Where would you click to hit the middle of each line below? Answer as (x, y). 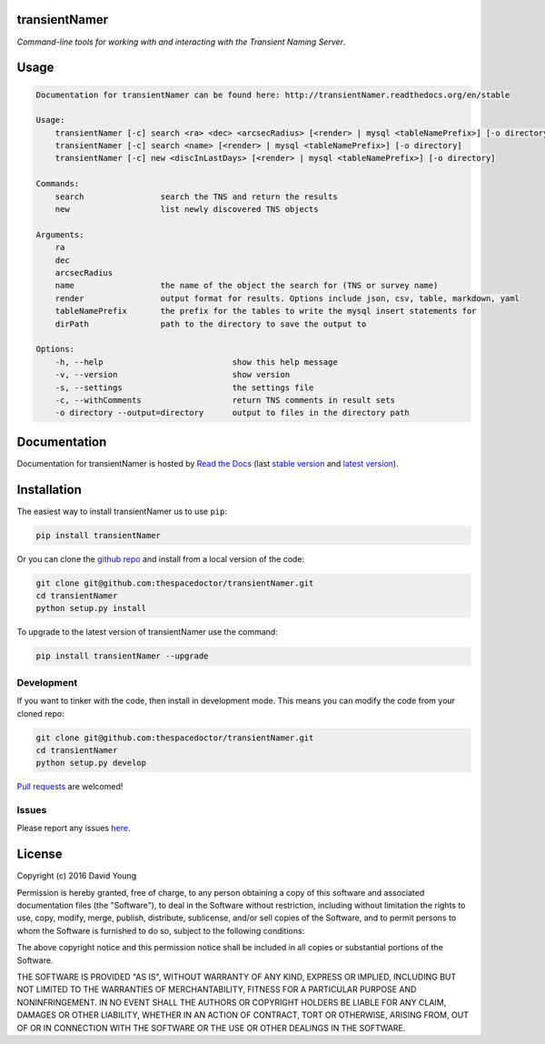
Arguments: (60, 235)
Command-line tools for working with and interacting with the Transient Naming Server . (181, 42)
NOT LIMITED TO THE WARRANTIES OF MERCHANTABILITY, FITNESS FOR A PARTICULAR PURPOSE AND (217, 989)
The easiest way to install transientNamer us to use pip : (122, 511)
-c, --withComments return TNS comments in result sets (225, 400)
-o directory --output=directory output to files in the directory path (233, 413)
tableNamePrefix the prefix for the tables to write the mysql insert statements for (266, 311)
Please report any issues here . (74, 828)
